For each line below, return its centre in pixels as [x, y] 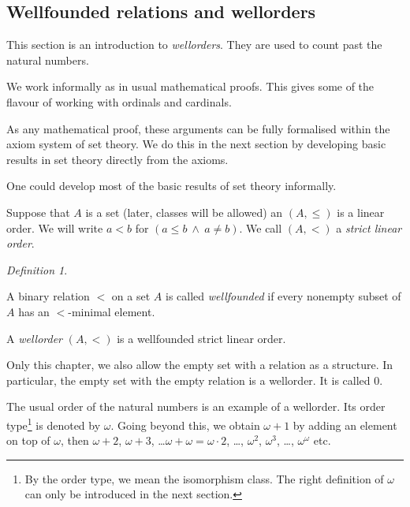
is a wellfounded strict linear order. [201, 338]
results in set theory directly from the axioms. [117, 159]
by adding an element [345, 425]
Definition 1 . [37, 269]
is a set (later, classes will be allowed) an [184, 212]
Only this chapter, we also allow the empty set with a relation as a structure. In [200, 365]
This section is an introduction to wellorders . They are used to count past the [194, 45]
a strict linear [369, 227]
